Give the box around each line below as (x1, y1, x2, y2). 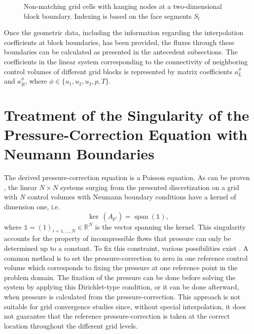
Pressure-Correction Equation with (4, 124, 248, 144)
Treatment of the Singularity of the (4, 104, 249, 125)
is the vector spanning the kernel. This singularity (95, 221, 246, 232)
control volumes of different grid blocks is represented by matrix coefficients (4, 66, 232, 76)
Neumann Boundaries (4, 143, 154, 164)
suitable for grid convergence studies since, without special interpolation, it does (4, 301, 246, 311)
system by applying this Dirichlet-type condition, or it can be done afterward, (4, 282, 239, 292)
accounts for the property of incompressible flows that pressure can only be (4, 233, 231, 243)
